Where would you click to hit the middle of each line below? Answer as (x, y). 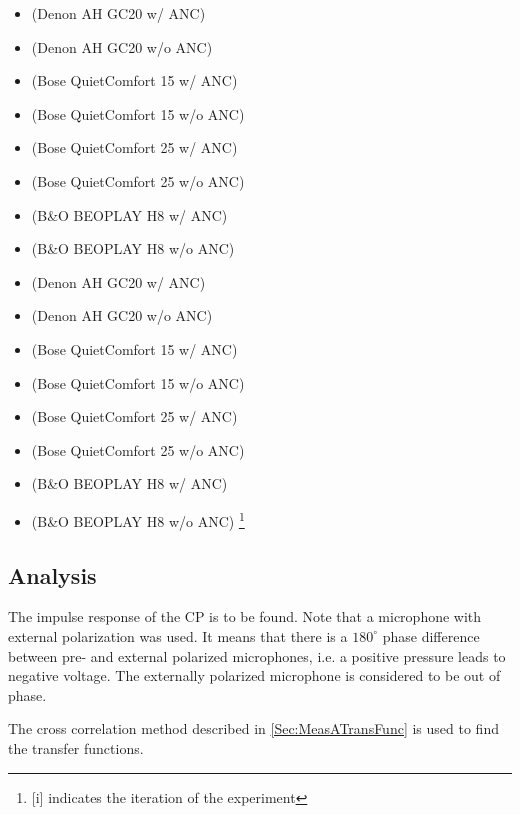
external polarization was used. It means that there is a (178, 635)
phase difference (431, 635)
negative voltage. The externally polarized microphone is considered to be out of (254, 675)
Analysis (52, 574)
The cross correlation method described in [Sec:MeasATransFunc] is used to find (253, 728)
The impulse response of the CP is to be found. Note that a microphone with (245, 616)
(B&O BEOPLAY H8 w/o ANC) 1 (138, 519)
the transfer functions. (76, 747)
